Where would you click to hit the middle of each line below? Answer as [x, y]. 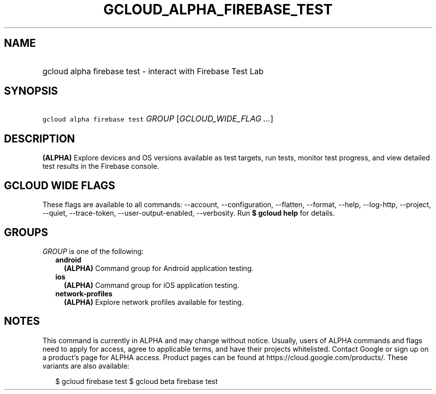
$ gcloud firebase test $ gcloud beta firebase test [137, 381]
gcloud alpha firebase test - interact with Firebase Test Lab [153, 71]
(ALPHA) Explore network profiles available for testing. [154, 302]
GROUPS [26, 232]
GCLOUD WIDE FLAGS [60, 185]
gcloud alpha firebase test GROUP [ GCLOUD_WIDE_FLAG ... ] [158, 119]
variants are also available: [86, 366]
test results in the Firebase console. [101, 166]
